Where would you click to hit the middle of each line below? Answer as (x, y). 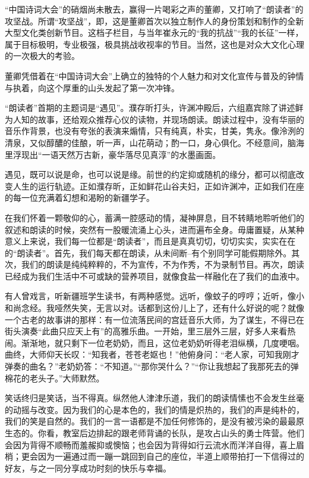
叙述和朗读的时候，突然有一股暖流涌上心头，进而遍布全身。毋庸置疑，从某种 (154, 229)
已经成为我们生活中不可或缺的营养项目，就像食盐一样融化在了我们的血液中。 (154, 276)
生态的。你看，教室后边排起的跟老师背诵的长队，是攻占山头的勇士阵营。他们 (154, 433)
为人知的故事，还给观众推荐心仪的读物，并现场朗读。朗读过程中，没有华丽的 (154, 119)
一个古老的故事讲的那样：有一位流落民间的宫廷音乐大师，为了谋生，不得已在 (154, 319)
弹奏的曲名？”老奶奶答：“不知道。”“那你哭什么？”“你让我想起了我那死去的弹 (152, 366)
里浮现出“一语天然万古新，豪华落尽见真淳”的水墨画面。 (113, 154)
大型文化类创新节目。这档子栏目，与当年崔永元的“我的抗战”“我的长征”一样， (154, 32)
